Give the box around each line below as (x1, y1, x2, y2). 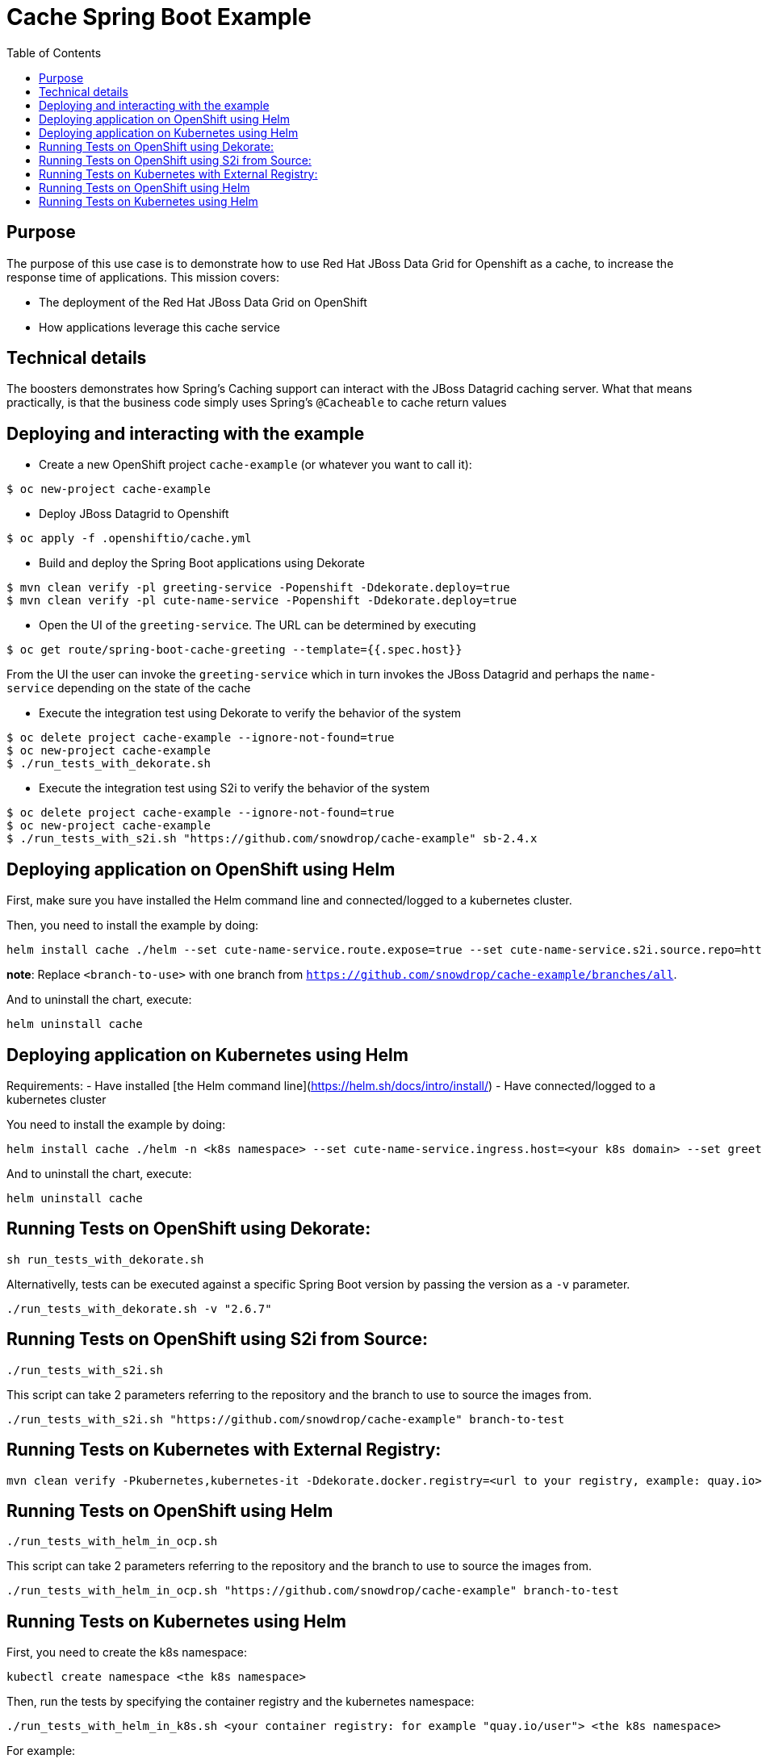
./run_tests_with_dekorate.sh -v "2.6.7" (6, 1301, 272, 1315)
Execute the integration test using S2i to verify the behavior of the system (39, 781, 430, 796)
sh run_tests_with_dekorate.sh (6, 1252, 204, 1266)
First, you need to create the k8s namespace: (6, 1645, 248, 1660)
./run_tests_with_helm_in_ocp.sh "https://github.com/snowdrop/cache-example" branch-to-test (6, 1584, 619, 1598)
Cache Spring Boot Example (6, 3, 312, 31)
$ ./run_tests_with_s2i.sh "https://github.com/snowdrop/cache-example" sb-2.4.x (6, 832, 538, 846)
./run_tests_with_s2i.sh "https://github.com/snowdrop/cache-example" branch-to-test (6, 1412, 565, 1426)
